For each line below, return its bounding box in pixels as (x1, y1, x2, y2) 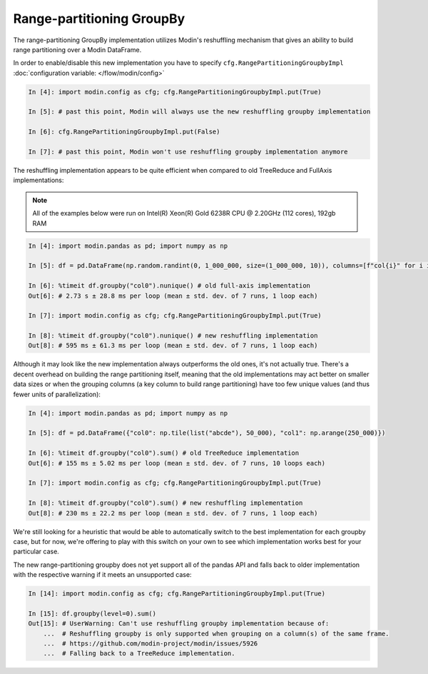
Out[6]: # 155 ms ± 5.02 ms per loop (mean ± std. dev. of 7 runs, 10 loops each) (28, 459, 326, 467)
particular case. (13, 547, 60, 556)
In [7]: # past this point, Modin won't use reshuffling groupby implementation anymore (28, 148, 349, 156)
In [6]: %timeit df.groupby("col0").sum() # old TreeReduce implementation (28, 449, 300, 457)
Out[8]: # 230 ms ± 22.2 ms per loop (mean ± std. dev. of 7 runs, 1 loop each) (28, 509, 318, 517)
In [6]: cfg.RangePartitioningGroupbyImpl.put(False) (28, 128, 220, 136)
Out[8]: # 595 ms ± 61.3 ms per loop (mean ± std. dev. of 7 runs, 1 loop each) (28, 341, 318, 350)
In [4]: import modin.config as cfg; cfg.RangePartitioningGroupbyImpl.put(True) (28, 88, 322, 96)
